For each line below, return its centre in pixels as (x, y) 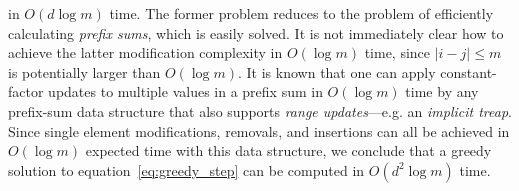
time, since (397, 52)
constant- (468, 71)
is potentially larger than (84, 71)
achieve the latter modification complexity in (145, 52)
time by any (442, 91)
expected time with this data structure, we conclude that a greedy (288, 150)
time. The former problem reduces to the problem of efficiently (301, 13)
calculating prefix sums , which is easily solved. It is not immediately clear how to (256, 32)
